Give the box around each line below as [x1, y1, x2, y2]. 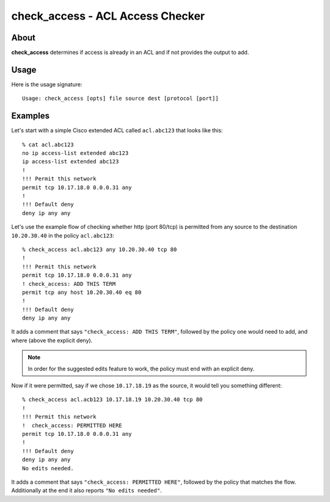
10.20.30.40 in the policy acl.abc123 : [11, 231, 114, 239]
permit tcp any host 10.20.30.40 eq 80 [22, 288, 142, 296]
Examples [11, 111, 50, 121]
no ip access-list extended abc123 [22, 150, 129, 157]
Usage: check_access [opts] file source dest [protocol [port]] [22, 95, 219, 102]
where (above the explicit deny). [11, 337, 93, 344]
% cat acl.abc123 [22, 141, 74, 148]
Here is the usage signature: [11, 80, 82, 88]
